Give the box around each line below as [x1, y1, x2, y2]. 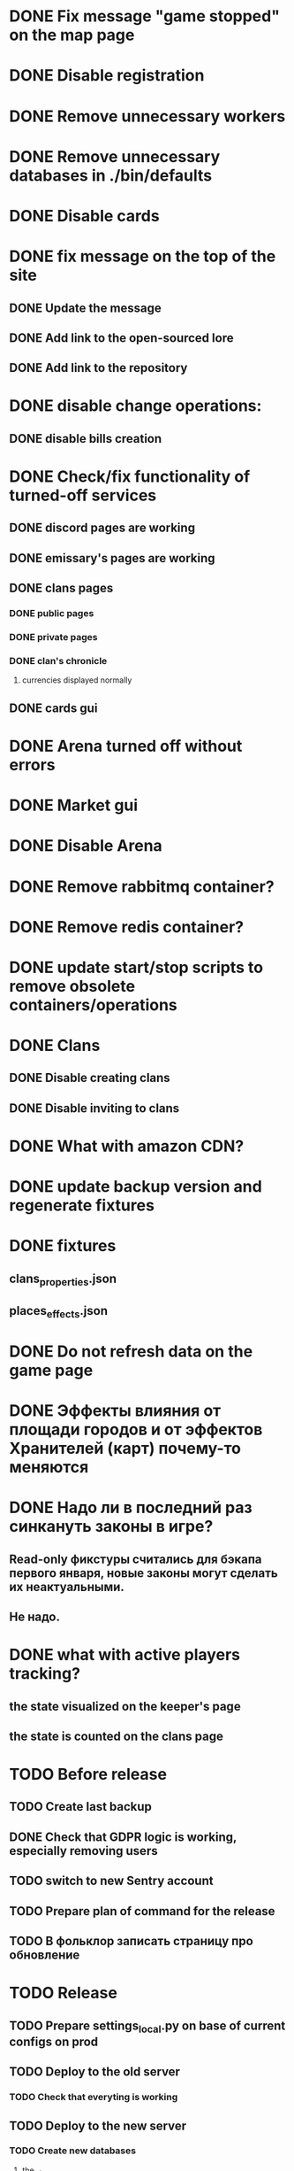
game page [9, 1360, 94, 1380]
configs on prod [9, 2034, 99, 2049]
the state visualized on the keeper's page [9, 1698, 241, 1714]
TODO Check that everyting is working [9, 2091, 178, 2104]
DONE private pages [9, 631, 98, 644]
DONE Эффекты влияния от [9, 1401, 222, 1420]
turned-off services [9, 485, 157, 506]
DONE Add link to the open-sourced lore [9, 330, 234, 345]
